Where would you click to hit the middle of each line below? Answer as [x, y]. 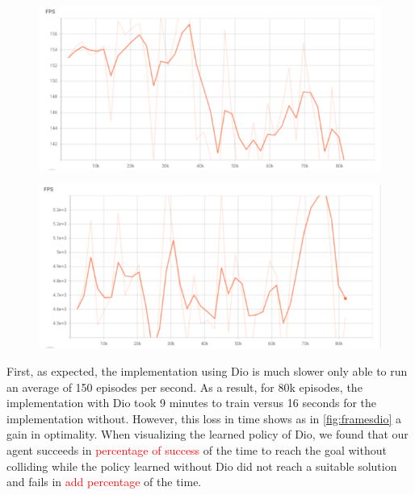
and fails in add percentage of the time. [104, 482]
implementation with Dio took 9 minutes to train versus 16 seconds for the [192, 403]
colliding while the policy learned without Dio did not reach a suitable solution [202, 466]
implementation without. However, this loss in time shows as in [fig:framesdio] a [204, 418]
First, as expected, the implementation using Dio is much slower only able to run [207, 370]
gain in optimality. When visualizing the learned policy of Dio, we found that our [207, 434]
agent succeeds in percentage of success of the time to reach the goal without [197, 449]
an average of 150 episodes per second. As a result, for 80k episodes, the [184, 387]
